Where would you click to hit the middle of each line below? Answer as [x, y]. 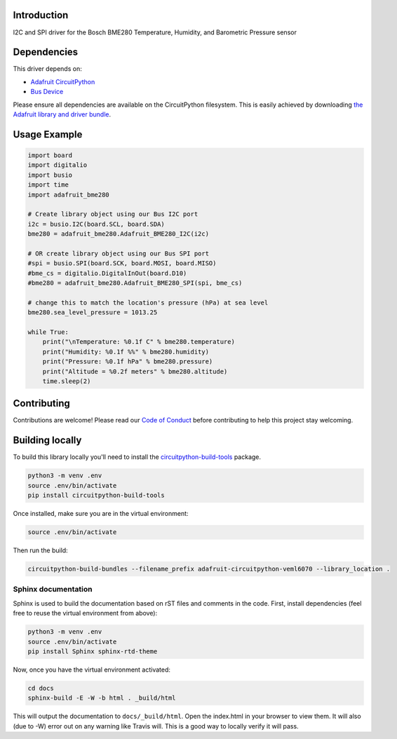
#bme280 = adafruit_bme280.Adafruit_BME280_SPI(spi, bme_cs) [135, 283]
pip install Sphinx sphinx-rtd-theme [93, 651]
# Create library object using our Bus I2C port [113, 214]
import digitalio [58, 165]
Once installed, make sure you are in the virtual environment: [101, 514]
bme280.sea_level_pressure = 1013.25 [93, 313]
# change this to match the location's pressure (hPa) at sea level [148, 302]
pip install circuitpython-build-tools [96, 495]
